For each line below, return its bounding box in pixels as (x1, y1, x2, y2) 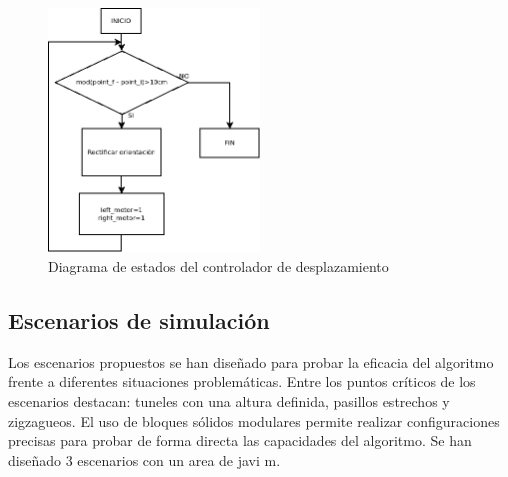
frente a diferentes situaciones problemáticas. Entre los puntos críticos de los (8, 371, 476, 392)
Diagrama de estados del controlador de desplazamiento (48, 256, 389, 277)
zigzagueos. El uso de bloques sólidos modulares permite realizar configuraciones (8, 410, 500, 431)
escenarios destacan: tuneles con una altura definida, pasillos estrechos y (8, 391, 450, 411)
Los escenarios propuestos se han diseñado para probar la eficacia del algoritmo (8, 351, 494, 372)
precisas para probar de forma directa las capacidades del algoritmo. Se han (8, 430, 472, 451)
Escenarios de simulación (8, 305, 270, 335)
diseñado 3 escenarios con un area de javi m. (8, 449, 281, 470)
